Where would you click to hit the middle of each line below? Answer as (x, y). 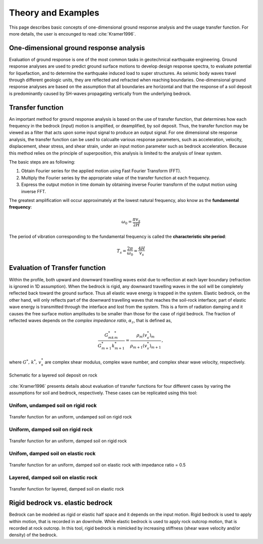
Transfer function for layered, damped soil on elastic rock (66, 489)
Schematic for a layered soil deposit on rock (53, 375)
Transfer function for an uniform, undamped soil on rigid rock (70, 417)
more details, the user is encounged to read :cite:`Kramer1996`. (73, 34)
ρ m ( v (142, 336)
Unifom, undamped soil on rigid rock (53, 405)
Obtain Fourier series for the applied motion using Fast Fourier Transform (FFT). (101, 171)
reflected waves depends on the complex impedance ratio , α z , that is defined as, (91, 321)
